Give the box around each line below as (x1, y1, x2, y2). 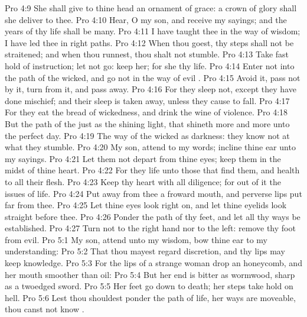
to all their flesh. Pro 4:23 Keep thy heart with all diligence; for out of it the (5, 175, 281, 187)
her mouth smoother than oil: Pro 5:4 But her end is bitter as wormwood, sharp (5, 268, 295, 280)
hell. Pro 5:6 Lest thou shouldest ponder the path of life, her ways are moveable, (5, 291, 296, 303)
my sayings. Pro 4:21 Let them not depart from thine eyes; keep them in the (5, 152, 281, 164)
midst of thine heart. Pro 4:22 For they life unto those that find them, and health (5, 164, 300, 176)
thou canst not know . (5, 303, 84, 315)
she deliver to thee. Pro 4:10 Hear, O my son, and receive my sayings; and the (5, 13, 287, 25)
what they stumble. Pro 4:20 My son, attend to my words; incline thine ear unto (5, 141, 296, 153)
